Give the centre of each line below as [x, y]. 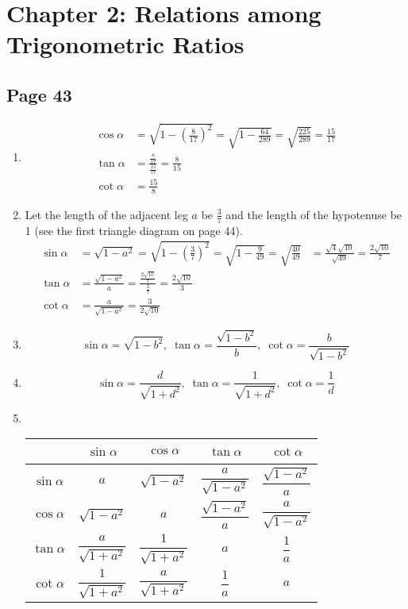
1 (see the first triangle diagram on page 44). [134, 230]
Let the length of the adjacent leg [106, 214]
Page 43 [39, 94]
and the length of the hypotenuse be [314, 214]
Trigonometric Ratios [125, 44]
